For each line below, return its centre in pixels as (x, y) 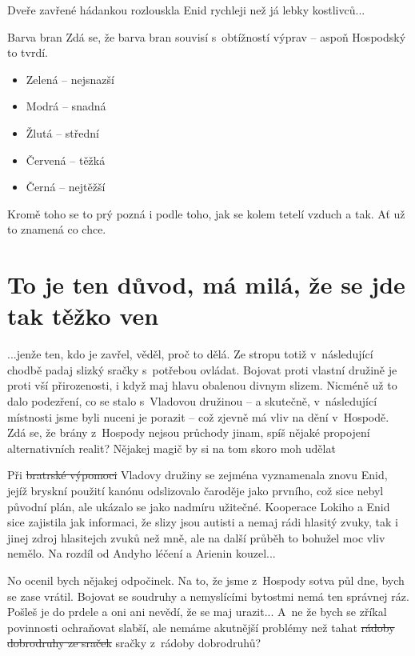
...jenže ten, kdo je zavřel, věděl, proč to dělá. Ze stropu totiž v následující (190, 354)
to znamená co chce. (57, 229)
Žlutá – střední (62, 132)
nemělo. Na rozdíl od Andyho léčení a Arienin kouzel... (142, 553)
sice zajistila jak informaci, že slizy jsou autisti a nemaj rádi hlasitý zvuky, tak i (203, 522)
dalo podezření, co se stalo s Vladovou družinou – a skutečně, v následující (192, 401)
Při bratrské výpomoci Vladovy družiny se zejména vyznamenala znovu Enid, (198, 475)
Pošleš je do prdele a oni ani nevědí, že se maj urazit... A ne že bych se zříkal (197, 612)
